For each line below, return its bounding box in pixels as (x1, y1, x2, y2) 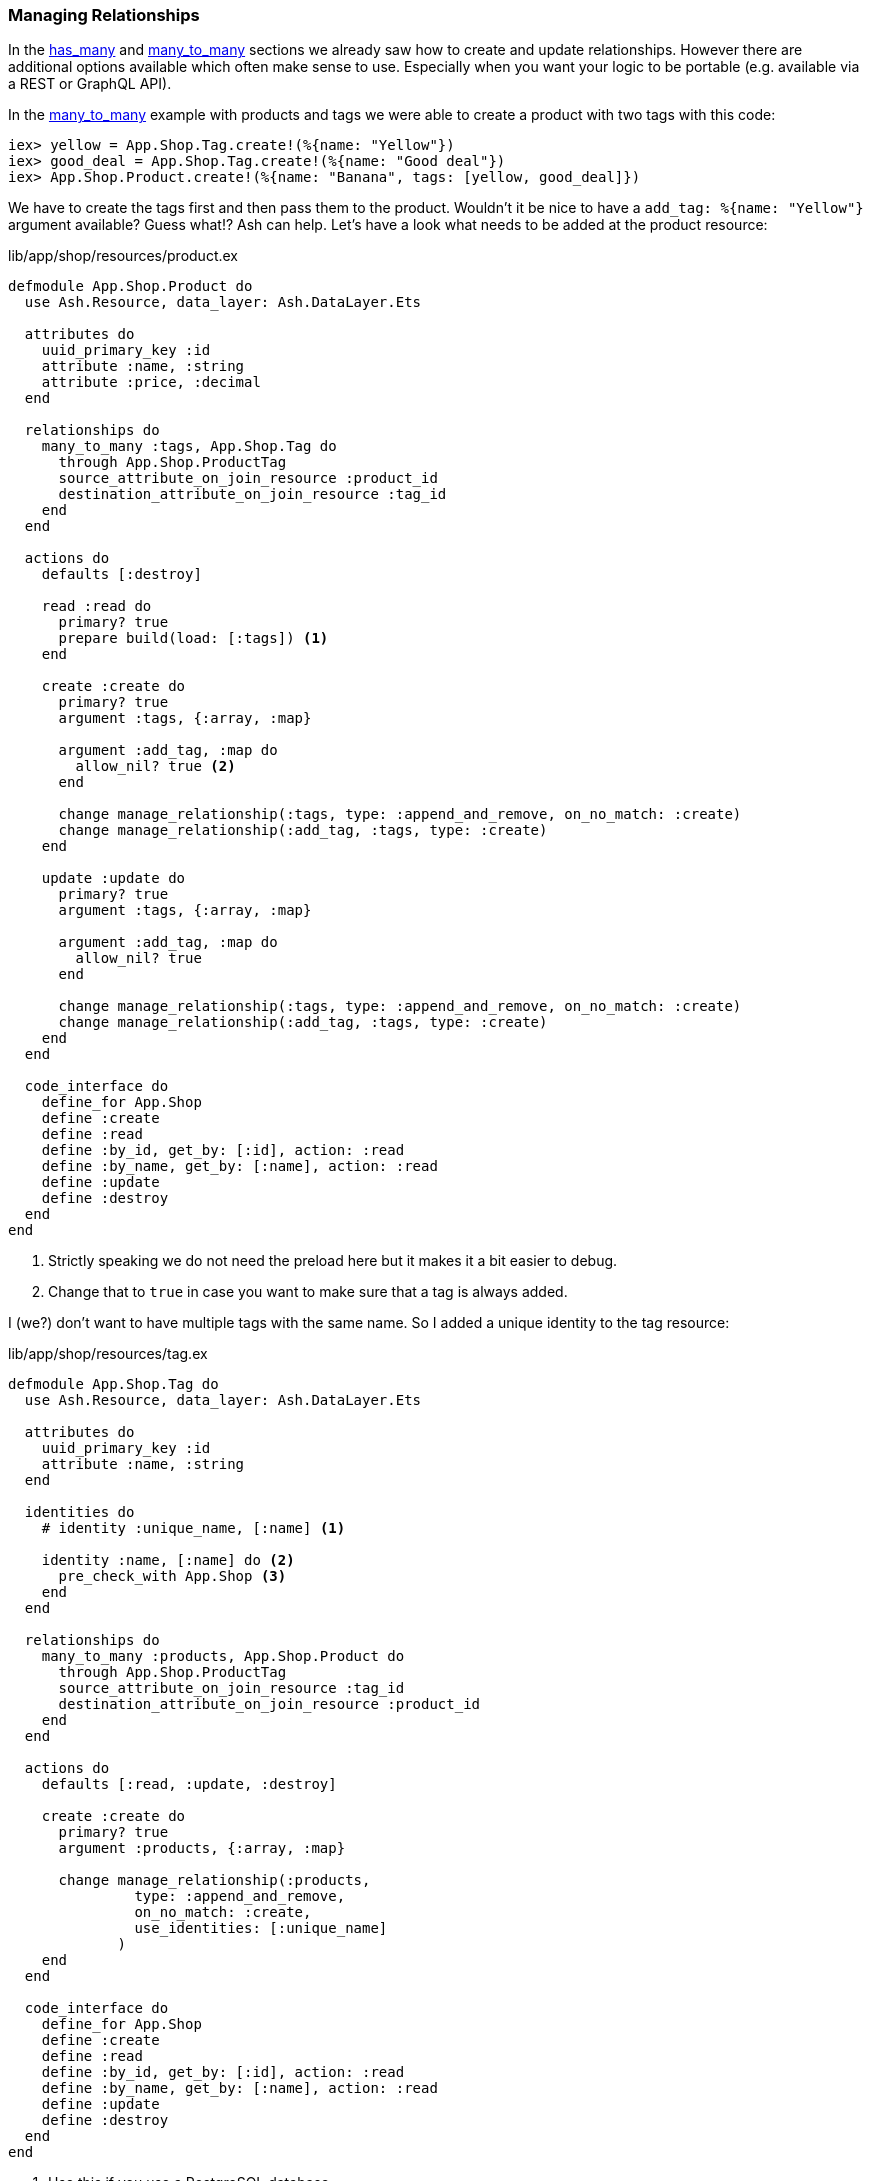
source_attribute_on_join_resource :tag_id (58, 1680, 405, 1697)
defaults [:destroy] (41, 566, 202, 583)
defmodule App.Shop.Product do (8, 278, 253, 295)
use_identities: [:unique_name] (134, 1920, 388, 1937)
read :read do (41, 598, 152, 615)
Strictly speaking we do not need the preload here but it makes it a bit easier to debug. (48, 1252, 618, 1270)
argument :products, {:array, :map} (58, 1840, 346, 1857)
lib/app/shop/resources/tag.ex (8, 1345, 208, 1363)
